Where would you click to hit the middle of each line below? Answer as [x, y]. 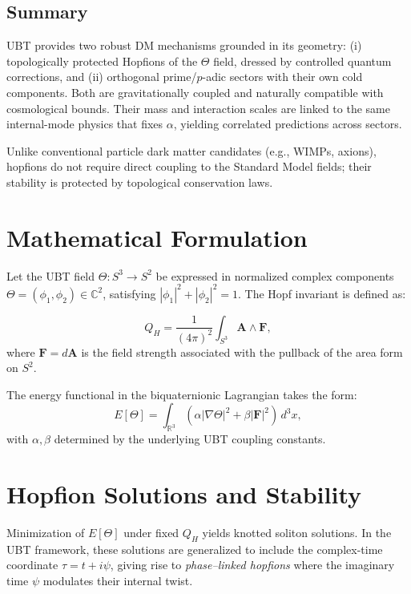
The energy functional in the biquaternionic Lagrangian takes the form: [182, 394]
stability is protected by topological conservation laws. [140, 182]
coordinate [32, 565]
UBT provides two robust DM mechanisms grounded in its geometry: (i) [184, 45]
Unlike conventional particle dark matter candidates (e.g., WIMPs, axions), [191, 150]
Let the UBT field [51, 275]
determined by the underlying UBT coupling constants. [190, 439]
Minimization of [46, 532]
